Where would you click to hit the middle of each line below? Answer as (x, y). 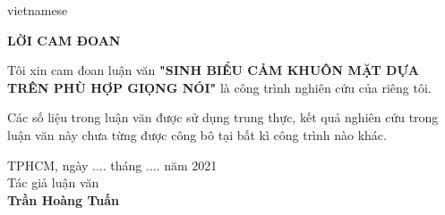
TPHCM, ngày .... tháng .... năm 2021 (112, 165)
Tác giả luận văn (53, 182)
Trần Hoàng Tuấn (64, 199)
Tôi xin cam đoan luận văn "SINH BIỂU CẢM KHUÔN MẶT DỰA (213, 70)
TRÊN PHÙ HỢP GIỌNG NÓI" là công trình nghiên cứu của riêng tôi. (219, 87)
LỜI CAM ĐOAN (64, 40)
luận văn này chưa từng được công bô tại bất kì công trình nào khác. (197, 134)
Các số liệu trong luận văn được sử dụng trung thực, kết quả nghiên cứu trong (223, 117)
